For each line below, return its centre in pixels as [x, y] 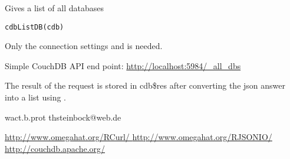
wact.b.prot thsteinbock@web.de [63, 117]
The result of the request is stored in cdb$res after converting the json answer [145, 85]
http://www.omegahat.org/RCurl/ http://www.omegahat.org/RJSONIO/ [139, 137]
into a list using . [35, 97]
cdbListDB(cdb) [34, 27]
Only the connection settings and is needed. [84, 46]
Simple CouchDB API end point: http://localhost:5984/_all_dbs [123, 65]
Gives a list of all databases [54, 8]
